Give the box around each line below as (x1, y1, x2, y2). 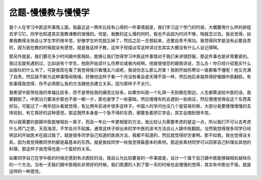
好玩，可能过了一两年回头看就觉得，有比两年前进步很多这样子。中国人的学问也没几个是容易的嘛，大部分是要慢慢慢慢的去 (9, 103, 251, 109)
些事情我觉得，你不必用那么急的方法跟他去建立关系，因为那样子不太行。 (9, 81, 154, 86)
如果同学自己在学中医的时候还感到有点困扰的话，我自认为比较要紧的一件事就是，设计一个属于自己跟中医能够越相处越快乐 (9, 155, 251, 161)
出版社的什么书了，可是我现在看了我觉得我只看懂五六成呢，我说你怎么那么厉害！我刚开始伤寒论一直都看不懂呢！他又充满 (9, 67, 251, 73)
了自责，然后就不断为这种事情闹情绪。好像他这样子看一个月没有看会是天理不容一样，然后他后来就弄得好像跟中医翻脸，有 (9, 74, 251, 80)
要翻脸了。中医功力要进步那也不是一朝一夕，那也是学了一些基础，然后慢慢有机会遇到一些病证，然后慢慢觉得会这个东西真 (9, 96, 251, 102)
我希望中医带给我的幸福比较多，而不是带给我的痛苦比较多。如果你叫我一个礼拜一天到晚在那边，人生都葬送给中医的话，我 (9, 90, 251, 96)
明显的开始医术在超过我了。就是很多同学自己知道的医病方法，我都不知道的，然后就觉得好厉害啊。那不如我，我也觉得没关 (9, 132, 251, 138)
